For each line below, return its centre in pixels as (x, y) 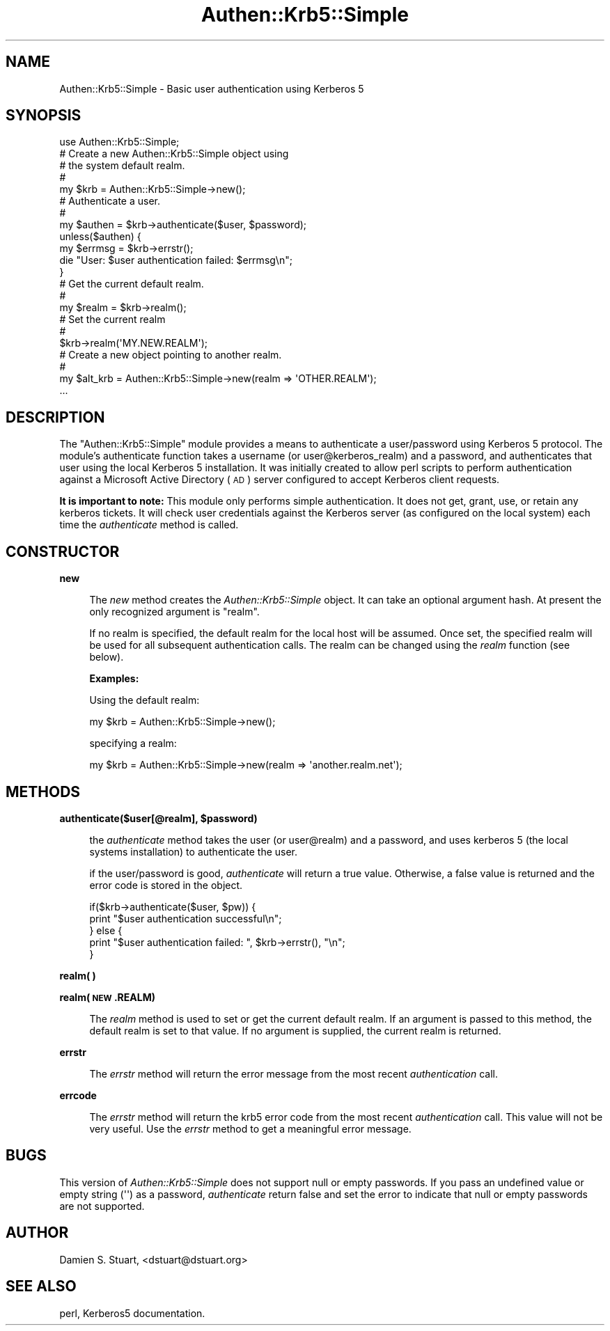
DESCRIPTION (55, 417)
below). (107, 657)
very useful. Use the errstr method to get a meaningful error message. (250, 1128)
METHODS (43, 791)
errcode (78, 1095)
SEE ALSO (41, 1286)
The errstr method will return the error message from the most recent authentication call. (294, 1073)
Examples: (114, 679)
